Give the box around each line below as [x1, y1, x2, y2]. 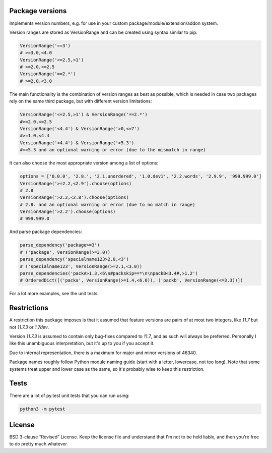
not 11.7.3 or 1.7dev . [9, 324, 49, 330]
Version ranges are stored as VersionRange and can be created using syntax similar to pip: [9, 29, 197, 35]
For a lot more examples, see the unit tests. [9, 291, 99, 297]
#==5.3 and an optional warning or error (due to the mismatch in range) [20, 147, 206, 153]
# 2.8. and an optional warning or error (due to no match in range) [20, 202, 195, 207]
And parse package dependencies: [9, 229, 83, 235]
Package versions [9, 7, 67, 15]
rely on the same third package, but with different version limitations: [9, 98, 152, 104]
